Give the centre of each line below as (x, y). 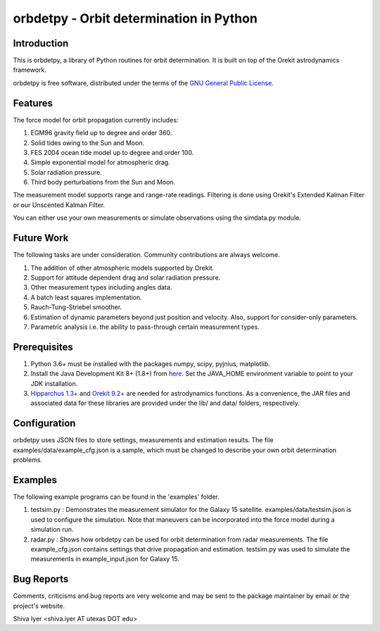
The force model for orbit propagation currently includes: (96, 120)
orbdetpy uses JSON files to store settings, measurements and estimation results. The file (143, 440)
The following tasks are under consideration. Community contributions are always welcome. (147, 255)
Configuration (44, 424)
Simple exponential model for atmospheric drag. (100, 163)
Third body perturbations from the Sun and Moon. (103, 182)
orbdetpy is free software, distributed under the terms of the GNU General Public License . (143, 83)
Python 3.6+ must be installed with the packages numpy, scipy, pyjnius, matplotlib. (150, 363)
